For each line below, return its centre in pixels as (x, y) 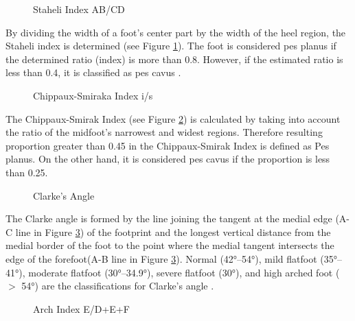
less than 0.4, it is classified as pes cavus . (93, 72)
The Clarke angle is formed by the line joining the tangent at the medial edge (169, 218)
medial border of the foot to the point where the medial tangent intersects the (170, 245)
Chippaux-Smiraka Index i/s (93, 95)
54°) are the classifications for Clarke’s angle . (118, 286)
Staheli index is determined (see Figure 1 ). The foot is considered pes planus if (171, 46)
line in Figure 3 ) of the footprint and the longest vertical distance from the (173, 231)
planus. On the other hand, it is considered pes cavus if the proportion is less (168, 159)
